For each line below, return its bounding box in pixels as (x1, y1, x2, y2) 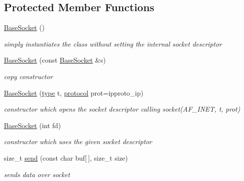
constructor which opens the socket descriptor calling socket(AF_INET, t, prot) (4, 104, 240, 114)
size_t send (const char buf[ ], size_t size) (4, 152, 128, 163)
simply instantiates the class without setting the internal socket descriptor (4, 38, 222, 49)
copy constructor (4, 71, 53, 81)
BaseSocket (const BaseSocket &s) (4, 55, 106, 65)
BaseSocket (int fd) (4, 120, 61, 130)
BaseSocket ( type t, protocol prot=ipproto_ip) (4, 87, 144, 98)
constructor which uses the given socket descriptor (4, 136, 152, 147)
